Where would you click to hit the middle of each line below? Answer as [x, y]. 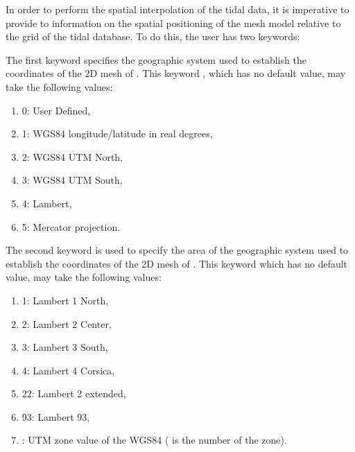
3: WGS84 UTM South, [72, 180]
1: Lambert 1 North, [65, 300]
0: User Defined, [56, 110]
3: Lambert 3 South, [65, 347]
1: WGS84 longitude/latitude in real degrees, [117, 133]
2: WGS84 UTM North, [72, 156]
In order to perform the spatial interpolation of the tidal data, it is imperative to [177, 9]
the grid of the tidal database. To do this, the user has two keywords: [153, 36]
